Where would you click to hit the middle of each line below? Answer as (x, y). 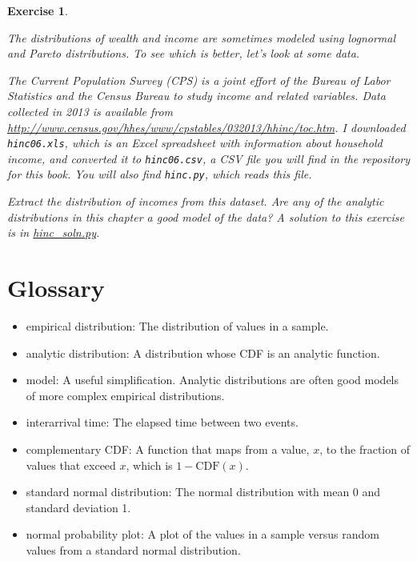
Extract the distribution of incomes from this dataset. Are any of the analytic (196, 201)
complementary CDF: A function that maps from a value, (168, 449)
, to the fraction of (365, 449)
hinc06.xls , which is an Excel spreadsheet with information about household (195, 143)
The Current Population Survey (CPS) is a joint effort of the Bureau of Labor (199, 80)
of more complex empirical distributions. (125, 395)
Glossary (56, 288)
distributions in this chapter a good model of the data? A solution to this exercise (206, 216)
